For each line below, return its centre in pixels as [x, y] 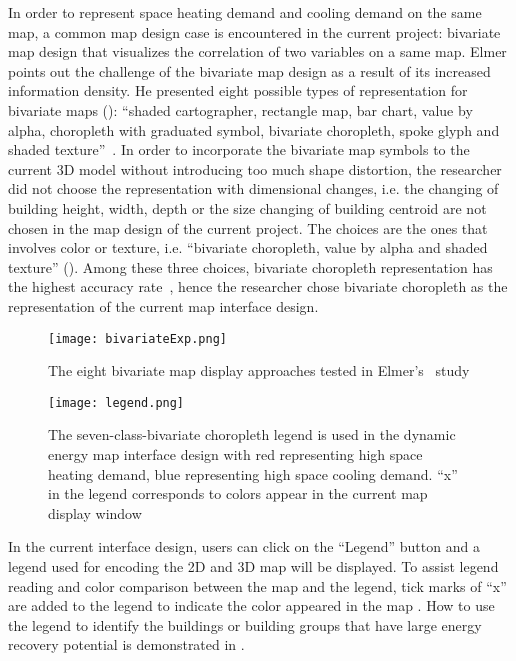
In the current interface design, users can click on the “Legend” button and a [244, 546]
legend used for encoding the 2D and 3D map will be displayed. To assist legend [253, 565]
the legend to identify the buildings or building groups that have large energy [245, 624]
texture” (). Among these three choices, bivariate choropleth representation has [250, 266]
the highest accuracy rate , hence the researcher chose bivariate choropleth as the [258, 286]
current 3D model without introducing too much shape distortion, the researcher [255, 168]
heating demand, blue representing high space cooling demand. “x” [253, 473]
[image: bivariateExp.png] [137, 338]
